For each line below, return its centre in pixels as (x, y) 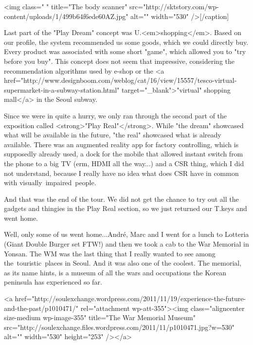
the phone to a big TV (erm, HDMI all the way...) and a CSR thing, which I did (124, 163)
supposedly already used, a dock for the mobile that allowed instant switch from (124, 154)
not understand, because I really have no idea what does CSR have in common (121, 173)
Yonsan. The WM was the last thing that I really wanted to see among (110, 253)
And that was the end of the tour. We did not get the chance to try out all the (121, 199)
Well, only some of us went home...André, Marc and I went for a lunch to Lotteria (126, 234)
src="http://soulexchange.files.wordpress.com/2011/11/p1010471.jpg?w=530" (119, 327)
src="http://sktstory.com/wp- (174, 6)
